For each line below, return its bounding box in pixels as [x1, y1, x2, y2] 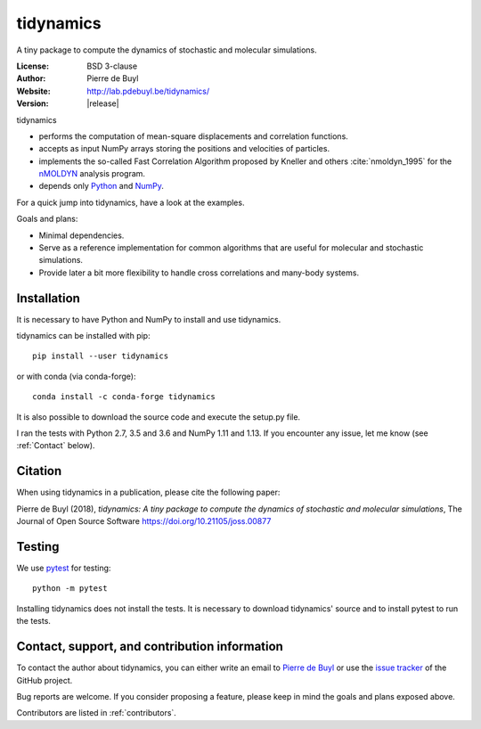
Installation [16, 291, 80, 306]
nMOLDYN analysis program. [38, 168, 146, 179]
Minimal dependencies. [38, 230, 125, 241]
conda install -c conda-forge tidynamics [32, 392, 216, 402]
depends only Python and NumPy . [38, 181, 165, 192]
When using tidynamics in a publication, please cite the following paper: [16, 487, 281, 498]
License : [16, 61, 49, 71]
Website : [16, 86, 51, 96]
